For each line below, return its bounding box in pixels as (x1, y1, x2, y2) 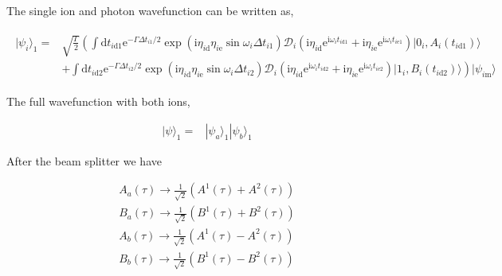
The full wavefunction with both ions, (6, 93, 190, 110)
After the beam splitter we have (6, 152, 162, 169)
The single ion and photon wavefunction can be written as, (6, 2, 294, 18)
